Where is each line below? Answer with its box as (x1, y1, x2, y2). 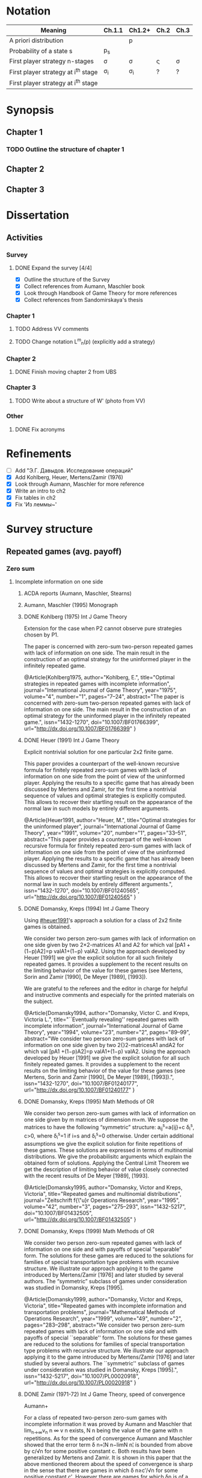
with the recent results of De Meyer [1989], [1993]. (23, 1172, 149, 1179)
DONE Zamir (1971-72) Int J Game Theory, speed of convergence (23, 1391, 185, 1398)
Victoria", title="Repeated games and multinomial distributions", (23, 1190, 182, 1197)
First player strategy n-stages (9, 57, 94, 66)
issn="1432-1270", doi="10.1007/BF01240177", (23, 1080, 138, 1087)
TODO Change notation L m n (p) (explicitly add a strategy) (14, 337, 155, 347)
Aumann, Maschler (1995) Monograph (23, 602, 118, 609)
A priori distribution (9, 36, 64, 45)
